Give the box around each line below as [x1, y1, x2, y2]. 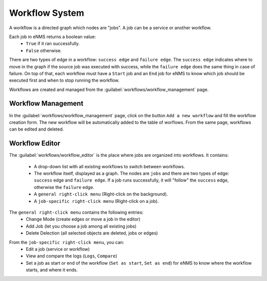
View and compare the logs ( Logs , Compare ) [26, 253, 117, 259]
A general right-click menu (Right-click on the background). [34, 191, 168, 197]
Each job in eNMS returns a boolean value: [9, 34, 96, 40]
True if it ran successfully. [26, 41, 80, 47]
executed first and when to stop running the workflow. [9, 77, 120, 84]
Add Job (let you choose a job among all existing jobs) [26, 223, 137, 229]
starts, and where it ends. [26, 267, 78, 273]
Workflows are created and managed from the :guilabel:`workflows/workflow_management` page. [9, 87, 209, 93]
